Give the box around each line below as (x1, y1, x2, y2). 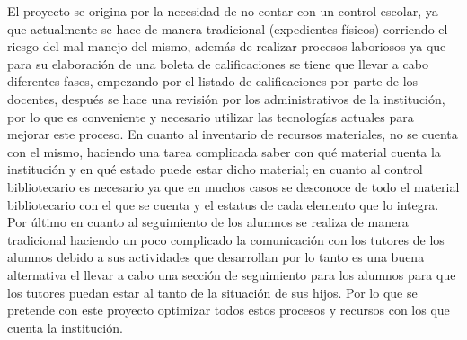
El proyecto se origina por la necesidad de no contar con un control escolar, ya (7, 2, 438, 20)
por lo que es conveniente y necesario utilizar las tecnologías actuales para (7, 107, 414, 126)
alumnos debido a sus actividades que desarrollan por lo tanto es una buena (7, 248, 425, 266)
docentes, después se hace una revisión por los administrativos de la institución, (7, 89, 445, 108)
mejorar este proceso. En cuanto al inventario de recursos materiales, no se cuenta (7, 125, 458, 144)
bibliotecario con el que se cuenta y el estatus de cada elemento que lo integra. (7, 195, 439, 214)
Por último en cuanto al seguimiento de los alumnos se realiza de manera (7, 213, 409, 231)
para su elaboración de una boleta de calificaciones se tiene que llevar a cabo (7, 54, 428, 73)
